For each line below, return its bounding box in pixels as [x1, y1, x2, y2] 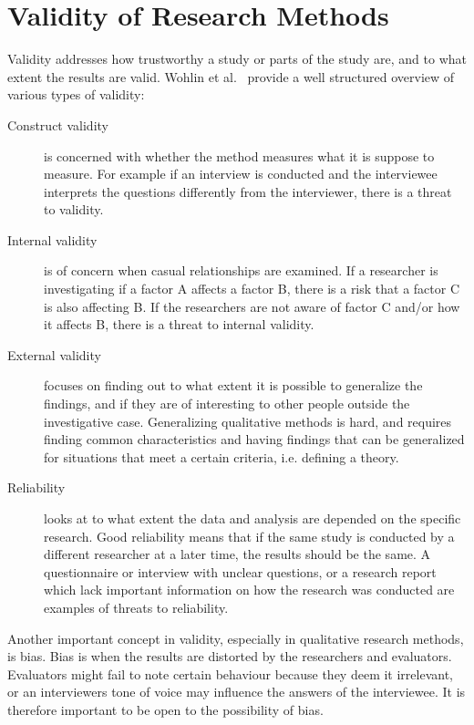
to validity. [44, 200, 104, 219]
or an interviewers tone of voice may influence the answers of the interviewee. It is [7, 682, 466, 701]
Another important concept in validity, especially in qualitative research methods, [7, 628, 464, 647]
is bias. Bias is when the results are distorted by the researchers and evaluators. [7, 647, 452, 666]
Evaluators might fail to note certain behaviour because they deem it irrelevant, [7, 664, 453, 683]
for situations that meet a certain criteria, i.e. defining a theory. [44, 447, 399, 466]
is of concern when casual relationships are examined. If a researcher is [44, 261, 438, 280]
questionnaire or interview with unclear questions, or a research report [44, 562, 437, 581]
